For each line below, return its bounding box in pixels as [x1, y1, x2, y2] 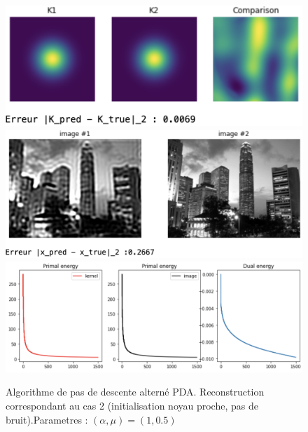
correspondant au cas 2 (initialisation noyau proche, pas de [6, 398, 258, 412]
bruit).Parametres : [6, 412, 88, 426]
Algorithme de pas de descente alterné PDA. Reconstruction [6, 384, 265, 399]
